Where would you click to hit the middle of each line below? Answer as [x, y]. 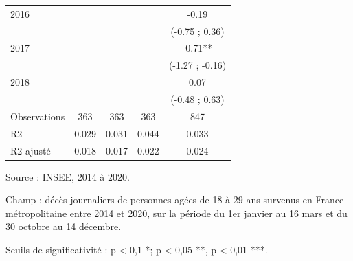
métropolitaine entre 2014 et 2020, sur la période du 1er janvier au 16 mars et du [176, 213]
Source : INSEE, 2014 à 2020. [68, 176]
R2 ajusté [31, 150]
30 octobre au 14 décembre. [64, 226]
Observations [38, 116]
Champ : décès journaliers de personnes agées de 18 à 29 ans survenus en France [175, 200]
